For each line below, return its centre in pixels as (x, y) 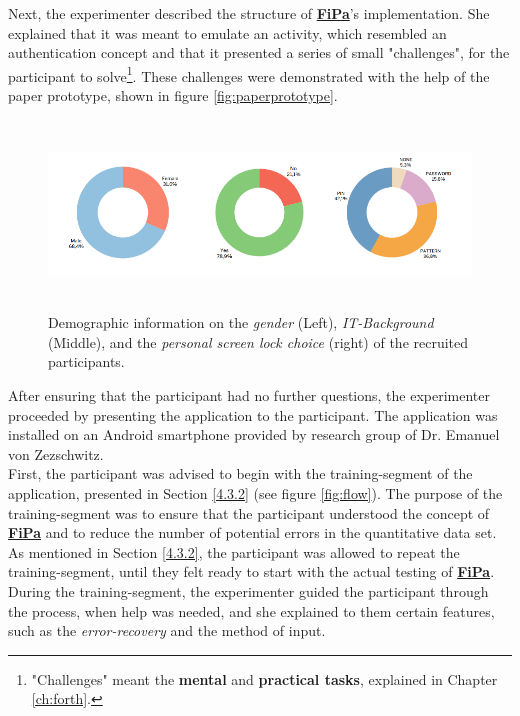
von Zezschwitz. (56, 453)
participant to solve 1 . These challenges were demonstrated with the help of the (249, 74)
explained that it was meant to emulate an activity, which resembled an (227, 32)
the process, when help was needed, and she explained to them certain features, (251, 610)
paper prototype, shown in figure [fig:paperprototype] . (173, 95)
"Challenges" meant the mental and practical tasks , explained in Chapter (264, 678)
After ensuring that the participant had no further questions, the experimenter (249, 394)
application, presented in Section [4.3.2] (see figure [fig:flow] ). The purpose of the (255, 492)
